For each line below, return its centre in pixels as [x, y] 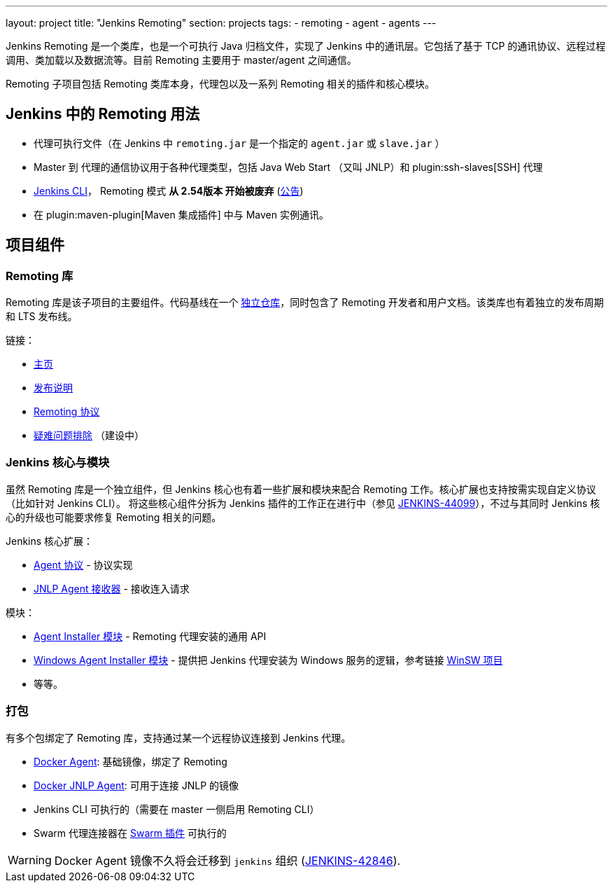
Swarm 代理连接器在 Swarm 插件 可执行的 [130, 833]
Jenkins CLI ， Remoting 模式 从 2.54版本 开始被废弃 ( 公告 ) [169, 190]
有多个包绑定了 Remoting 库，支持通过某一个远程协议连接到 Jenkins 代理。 [178, 737]
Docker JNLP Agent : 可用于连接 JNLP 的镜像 [136, 785]
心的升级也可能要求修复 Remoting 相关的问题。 [114, 517]
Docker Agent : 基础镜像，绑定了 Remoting [131, 761]
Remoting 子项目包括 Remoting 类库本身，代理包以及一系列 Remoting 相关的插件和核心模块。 [220, 84]
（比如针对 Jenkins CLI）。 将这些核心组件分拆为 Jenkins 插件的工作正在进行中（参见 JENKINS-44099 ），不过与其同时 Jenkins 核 [303, 503]
